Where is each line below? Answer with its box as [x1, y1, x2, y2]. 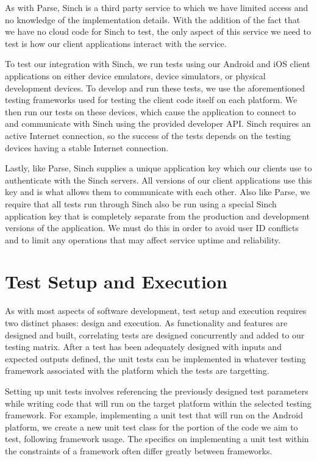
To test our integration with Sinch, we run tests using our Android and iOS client [5, 57, 310, 70]
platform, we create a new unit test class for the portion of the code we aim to [5, 420, 298, 433]
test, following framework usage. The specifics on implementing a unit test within [5, 432, 309, 445]
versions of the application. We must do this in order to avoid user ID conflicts [5, 221, 299, 234]
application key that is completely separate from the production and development [5, 209, 310, 222]
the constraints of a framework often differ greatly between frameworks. [5, 444, 272, 457]
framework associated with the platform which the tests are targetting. [5, 364, 269, 377]
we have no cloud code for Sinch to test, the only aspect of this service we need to [5, 25, 311, 38]
